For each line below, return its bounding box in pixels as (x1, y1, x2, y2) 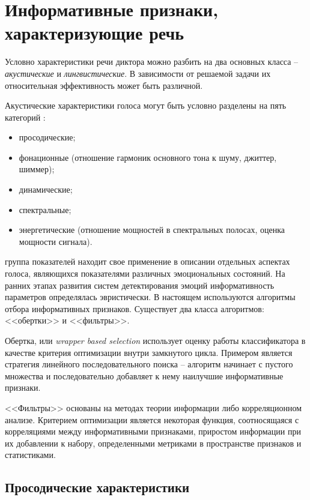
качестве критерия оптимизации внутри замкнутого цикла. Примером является (5, 346, 293, 358)
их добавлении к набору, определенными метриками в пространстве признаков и (5, 436, 302, 449)
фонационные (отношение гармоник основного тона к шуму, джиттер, (19, 151, 277, 163)
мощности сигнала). (19, 235, 93, 247)
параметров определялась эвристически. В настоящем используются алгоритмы (5, 291, 296, 303)
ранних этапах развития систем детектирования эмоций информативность (5, 279, 275, 291)
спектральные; (19, 203, 71, 215)
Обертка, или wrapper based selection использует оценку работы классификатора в (5, 334, 306, 346)
